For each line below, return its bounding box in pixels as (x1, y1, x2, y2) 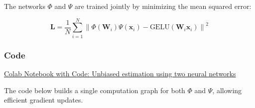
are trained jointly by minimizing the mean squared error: (75, 1, 252, 11)
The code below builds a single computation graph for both (4, 85, 185, 95)
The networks (4, 1, 45, 11)
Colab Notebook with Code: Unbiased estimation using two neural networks (4, 68, 236, 78)
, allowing (212, 85, 242, 95)
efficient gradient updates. (4, 95, 83, 105)
